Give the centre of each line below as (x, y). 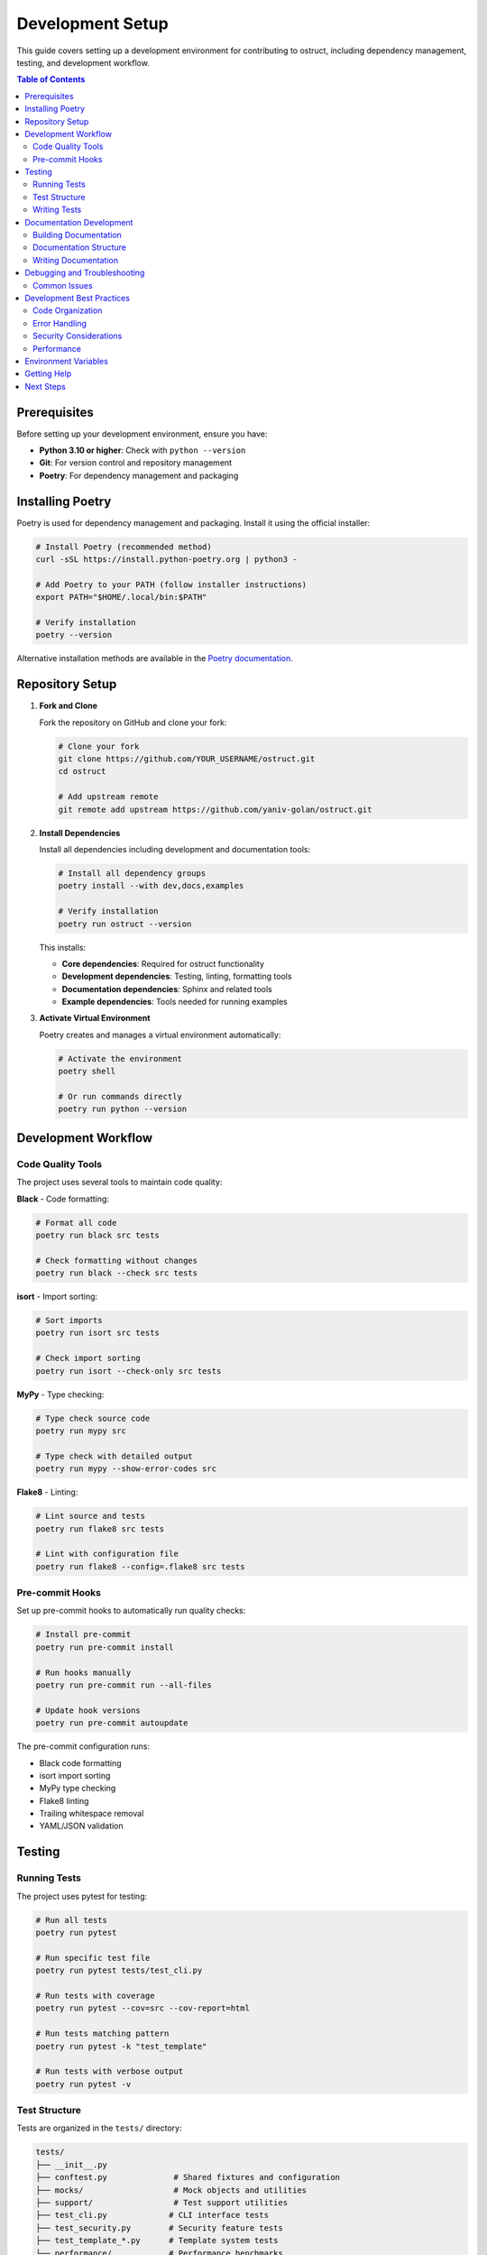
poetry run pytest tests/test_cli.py (119, 1970)
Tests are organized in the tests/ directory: (99, 2128)
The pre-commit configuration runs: (83, 1746)
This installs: (62, 947)
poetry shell (87, 1072)
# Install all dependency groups (132, 873)
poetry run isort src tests (97, 1333)
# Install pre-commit (83, 1634)
